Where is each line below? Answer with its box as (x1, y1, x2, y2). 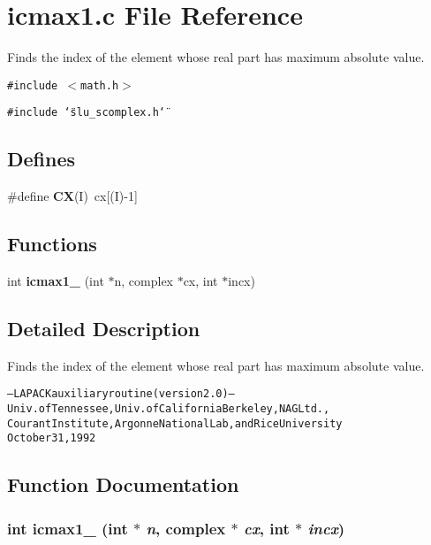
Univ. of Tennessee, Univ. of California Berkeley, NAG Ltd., (7, 403, 330, 416)
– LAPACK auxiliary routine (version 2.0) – (7, 388, 235, 401)
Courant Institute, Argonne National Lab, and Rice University (7, 417, 343, 430)
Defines (7, 145, 76, 173)
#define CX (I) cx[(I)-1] (7, 187, 138, 205)
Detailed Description (7, 315, 200, 342)
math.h (80, 79, 119, 92)
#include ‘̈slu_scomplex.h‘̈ (7, 106, 165, 119)
